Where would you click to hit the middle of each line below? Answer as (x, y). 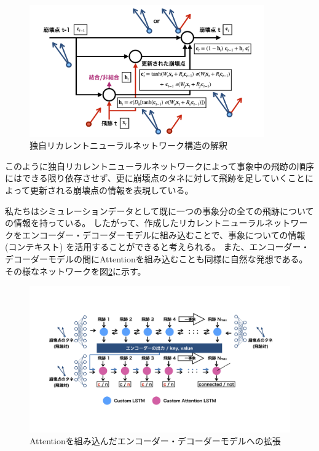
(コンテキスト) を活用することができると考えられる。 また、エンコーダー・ (157, 247)
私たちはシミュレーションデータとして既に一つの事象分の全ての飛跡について (159, 210)
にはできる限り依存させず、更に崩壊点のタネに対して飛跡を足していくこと (155, 178)
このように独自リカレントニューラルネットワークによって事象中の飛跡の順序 (159, 166)
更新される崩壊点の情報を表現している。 (112, 190)
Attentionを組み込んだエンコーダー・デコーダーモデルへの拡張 (155, 441)
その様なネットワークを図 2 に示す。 (76, 271)
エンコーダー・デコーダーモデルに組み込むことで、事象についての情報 (163, 234)
